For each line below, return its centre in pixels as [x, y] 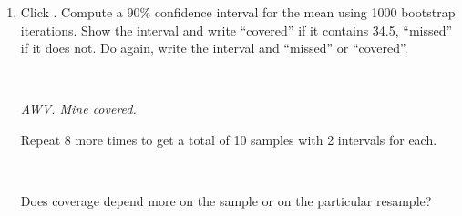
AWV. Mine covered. [78, 109]
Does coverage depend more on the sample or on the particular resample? [226, 201]
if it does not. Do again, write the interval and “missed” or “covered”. [214, 48]
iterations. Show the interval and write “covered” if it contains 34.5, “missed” [236, 30]
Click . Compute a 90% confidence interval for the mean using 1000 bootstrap [238, 12]
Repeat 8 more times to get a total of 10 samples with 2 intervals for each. [229, 139]
